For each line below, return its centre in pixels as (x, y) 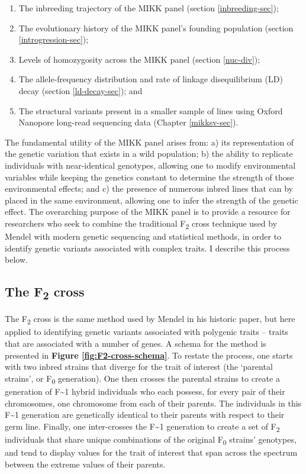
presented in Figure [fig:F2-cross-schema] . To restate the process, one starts (149, 355)
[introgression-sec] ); (54, 39)
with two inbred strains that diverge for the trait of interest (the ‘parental (139, 367)
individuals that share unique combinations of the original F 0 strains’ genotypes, (151, 440)
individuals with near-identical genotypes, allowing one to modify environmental (150, 165)
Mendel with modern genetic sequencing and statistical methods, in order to (143, 236)
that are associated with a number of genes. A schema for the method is (136, 344)
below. (16, 259)
